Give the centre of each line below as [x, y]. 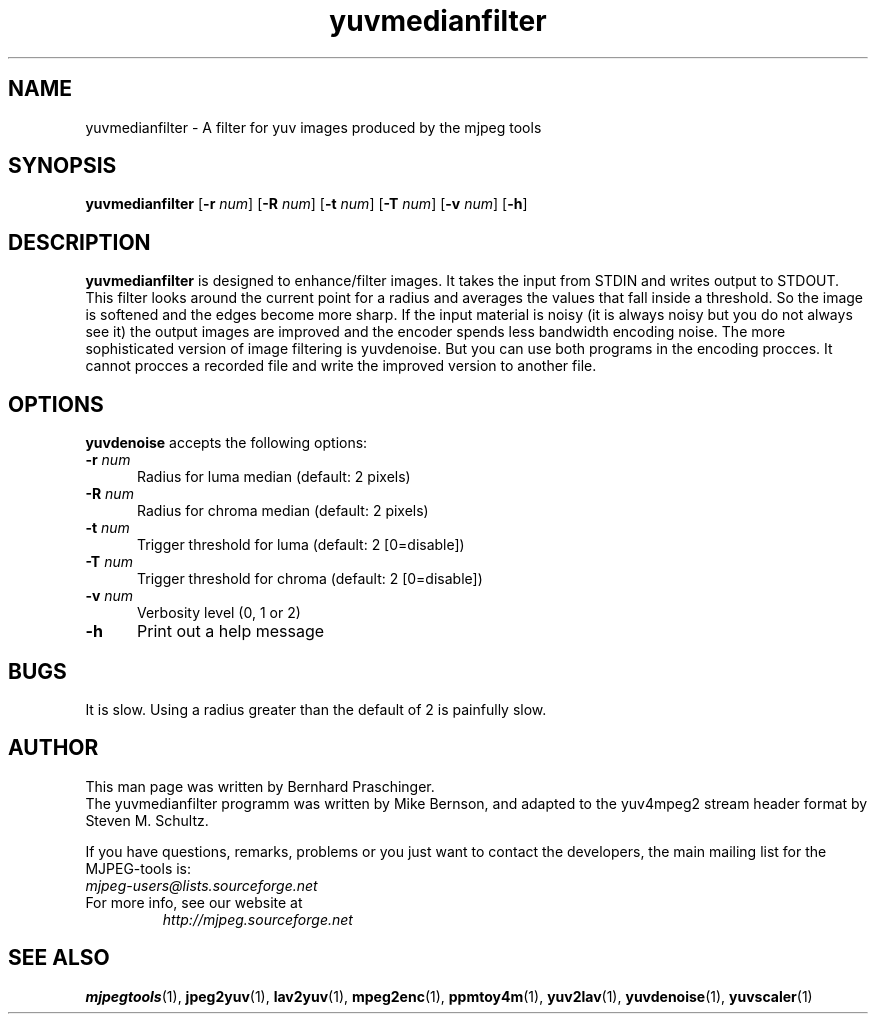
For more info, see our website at [194, 902]
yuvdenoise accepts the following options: [226, 443]
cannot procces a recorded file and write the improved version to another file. [341, 366]
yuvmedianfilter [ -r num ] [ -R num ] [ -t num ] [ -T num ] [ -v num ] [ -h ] [306, 204]
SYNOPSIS [62, 166]
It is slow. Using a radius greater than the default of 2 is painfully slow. [316, 709]
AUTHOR [53, 748]
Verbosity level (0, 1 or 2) [219, 613]
